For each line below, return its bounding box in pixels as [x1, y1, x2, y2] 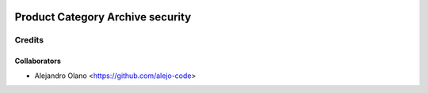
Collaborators [14, 56, 61, 66]
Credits [14, 35, 44, 46]
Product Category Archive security [14, 10, 192, 24]
